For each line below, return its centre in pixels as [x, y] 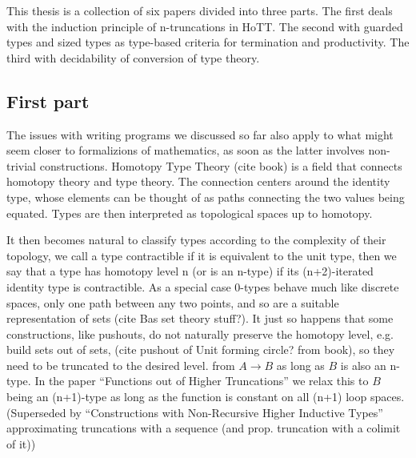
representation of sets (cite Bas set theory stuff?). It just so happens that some [200, 318]
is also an [363, 365]
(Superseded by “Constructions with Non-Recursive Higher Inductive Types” [195, 412]
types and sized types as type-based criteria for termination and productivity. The [208, 42]
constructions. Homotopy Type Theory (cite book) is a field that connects [221, 165]
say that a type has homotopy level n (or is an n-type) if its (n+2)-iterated [190, 271]
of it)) [21, 443]
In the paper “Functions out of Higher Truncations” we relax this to [202, 381]
